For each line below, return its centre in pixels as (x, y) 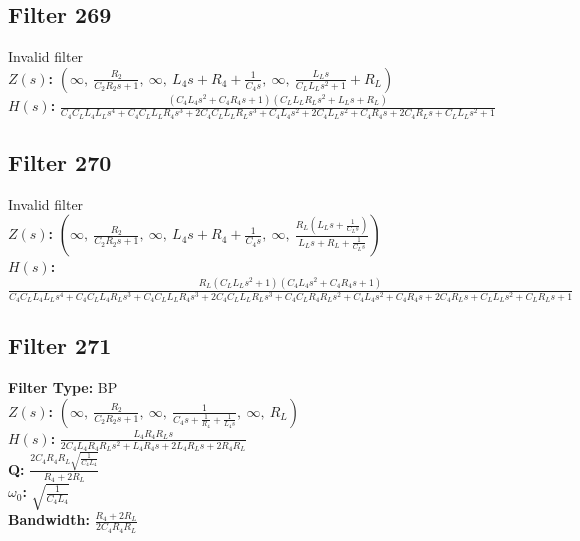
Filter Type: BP (63, 387)
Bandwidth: (49, 519)
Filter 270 (60, 162)
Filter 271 (60, 345)
